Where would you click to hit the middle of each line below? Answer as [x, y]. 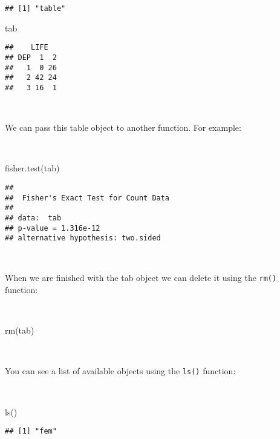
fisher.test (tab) [32, 168]
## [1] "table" [35, 8]
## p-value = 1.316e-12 [53, 228]
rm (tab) [20, 330]
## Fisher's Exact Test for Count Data [87, 198]
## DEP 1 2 [31, 57]
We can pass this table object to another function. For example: [123, 127]
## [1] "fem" [31, 431]
